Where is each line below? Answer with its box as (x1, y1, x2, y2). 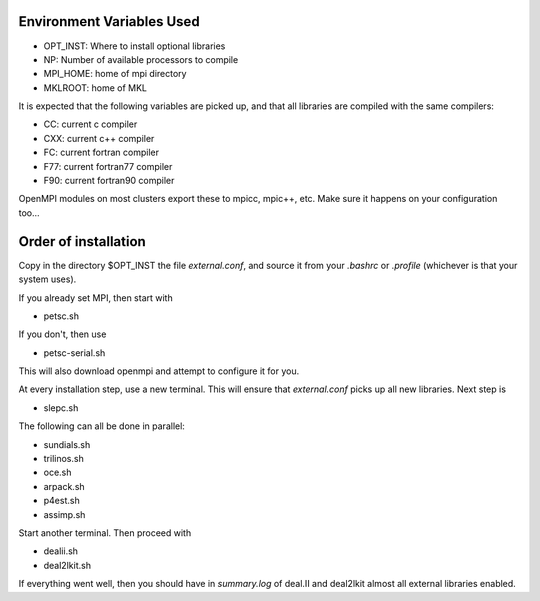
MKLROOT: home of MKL (43, 81, 148, 94)
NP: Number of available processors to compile (43, 53, 239, 65)
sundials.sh (43, 438, 91, 450)
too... (18, 206, 40, 219)
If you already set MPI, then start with (18, 291, 174, 304)
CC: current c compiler (43, 118, 138, 130)
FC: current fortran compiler (43, 146, 160, 159)
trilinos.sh (43, 453, 84, 465)
